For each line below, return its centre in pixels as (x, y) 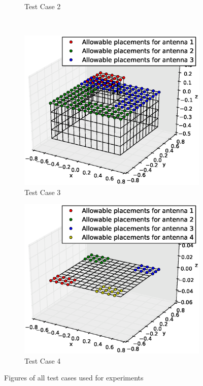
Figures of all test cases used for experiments (74, 378)
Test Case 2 (43, 6)
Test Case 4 (43, 360)
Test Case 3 (43, 192)
